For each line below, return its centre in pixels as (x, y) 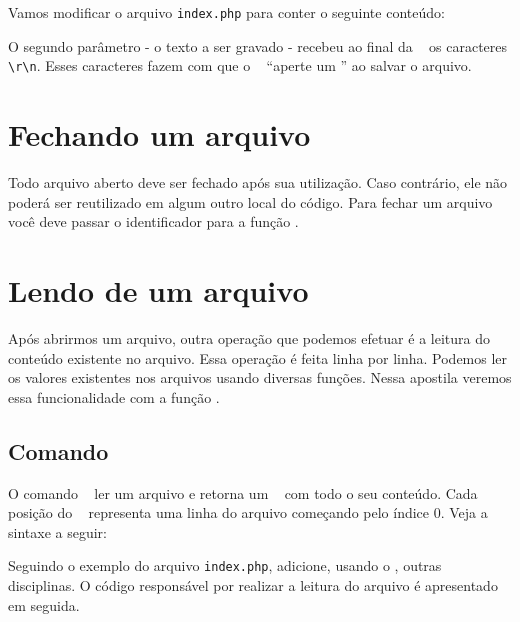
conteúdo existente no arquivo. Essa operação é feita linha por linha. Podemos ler (258, 357)
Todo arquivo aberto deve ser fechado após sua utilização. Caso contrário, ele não (258, 182)
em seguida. (44, 604)
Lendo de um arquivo (158, 290)
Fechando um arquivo (159, 134)
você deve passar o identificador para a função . (153, 221)
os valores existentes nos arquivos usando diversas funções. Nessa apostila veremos (260, 377)
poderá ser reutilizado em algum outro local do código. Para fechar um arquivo (250, 201)
